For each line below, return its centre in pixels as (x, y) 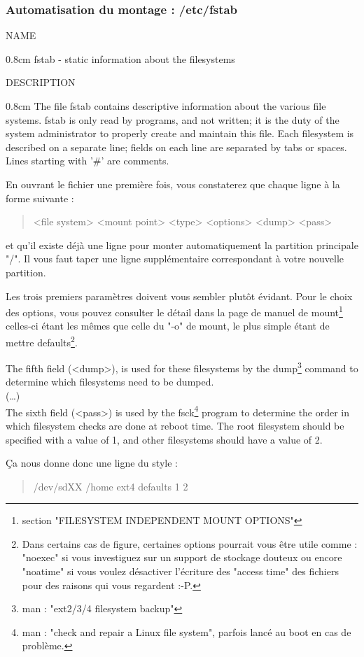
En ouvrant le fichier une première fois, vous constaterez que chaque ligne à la (173, 184)
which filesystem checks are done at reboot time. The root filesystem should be (175, 425)
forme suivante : (40, 198)
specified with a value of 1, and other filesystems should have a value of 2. (164, 439)
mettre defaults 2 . (42, 341)
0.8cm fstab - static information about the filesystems (120, 58)
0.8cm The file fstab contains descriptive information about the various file (166, 106)
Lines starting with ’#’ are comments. (87, 161)
